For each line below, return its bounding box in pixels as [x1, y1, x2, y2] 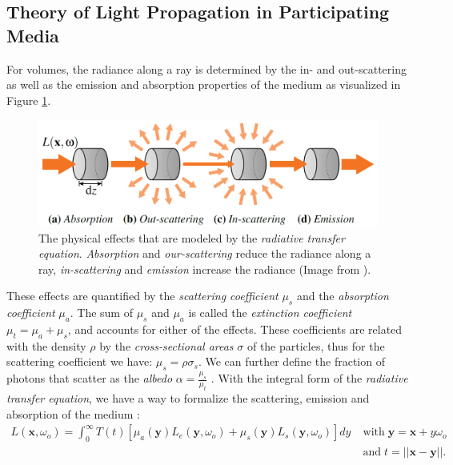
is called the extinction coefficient [188, 304, 352, 321]
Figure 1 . [6, 91, 51, 108]
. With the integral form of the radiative [210, 370, 408, 387]
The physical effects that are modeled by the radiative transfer [38, 229, 345, 246]
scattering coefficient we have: [6, 353, 153, 370]
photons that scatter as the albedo [6, 370, 173, 387]
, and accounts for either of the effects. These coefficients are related [67, 321, 403, 338]
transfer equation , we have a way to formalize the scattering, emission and [6, 390, 370, 407]
